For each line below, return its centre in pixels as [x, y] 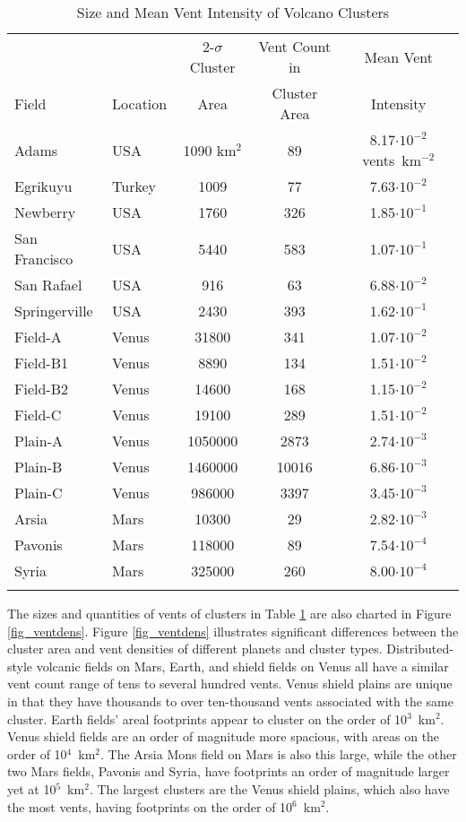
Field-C [38, 415]
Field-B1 [42, 363]
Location [140, 103]
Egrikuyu [43, 186]
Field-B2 [42, 389]
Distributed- [420, 649]
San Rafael [48, 285]
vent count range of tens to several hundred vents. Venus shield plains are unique [230, 684]
